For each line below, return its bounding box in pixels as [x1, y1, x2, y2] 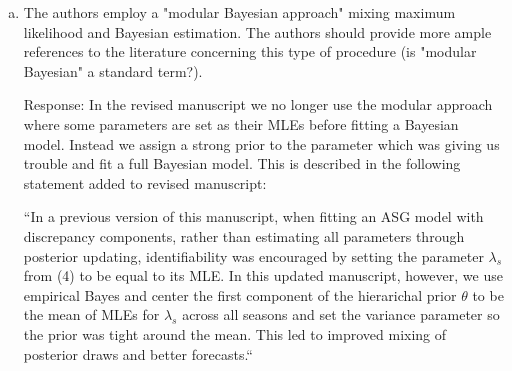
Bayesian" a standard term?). [23, 60, 203, 81]
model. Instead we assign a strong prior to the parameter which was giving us [23, 133, 500, 154]
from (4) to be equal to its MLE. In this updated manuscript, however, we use [23, 265, 503, 286]
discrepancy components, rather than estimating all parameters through [23, 225, 465, 246]
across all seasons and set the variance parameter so [182, 304, 500, 325]
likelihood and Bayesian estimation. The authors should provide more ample [23, 21, 492, 42]
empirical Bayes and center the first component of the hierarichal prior [23, 284, 457, 305]
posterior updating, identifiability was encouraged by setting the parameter [23, 245, 484, 266]
